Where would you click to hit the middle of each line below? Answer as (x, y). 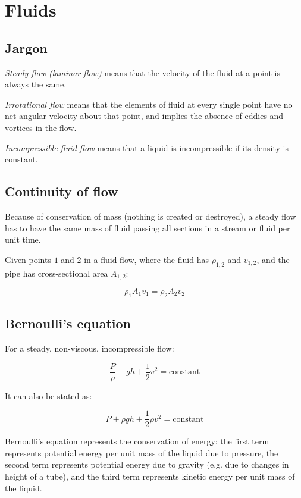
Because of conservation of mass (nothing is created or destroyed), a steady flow (150, 216)
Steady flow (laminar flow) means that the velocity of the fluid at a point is (142, 72)
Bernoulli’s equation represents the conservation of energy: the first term (137, 441)
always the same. (36, 84)
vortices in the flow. (41, 127)
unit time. (23, 239)
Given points (28, 259)
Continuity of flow (62, 191)
